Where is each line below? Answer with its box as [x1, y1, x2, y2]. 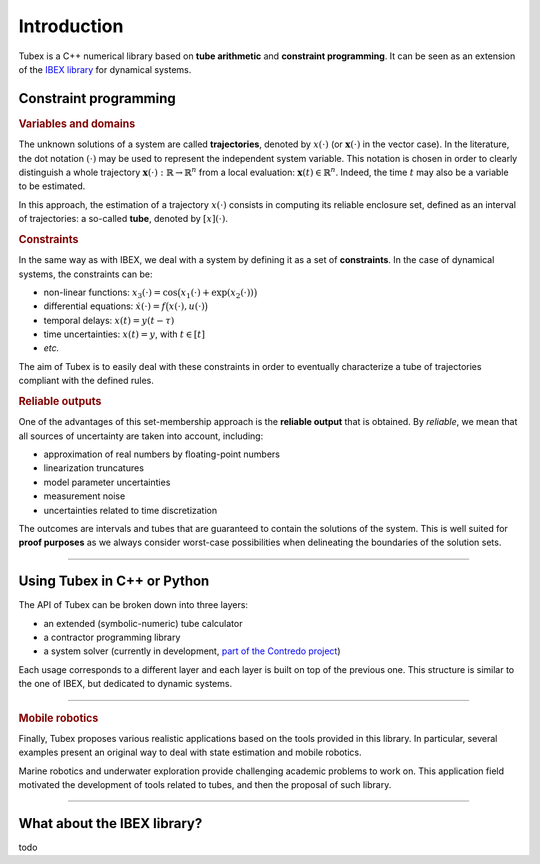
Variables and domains [18, 116, 136, 130]
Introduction [18, 15, 124, 37]
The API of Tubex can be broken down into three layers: [18, 599, 249, 611]
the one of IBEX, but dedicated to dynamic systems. [18, 678, 233, 690]
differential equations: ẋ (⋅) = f [43, 300, 166, 312]
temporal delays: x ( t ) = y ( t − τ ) [43, 314, 175, 326]
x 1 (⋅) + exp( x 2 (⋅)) [180, 286, 254, 300]
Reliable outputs [18, 395, 102, 409]
